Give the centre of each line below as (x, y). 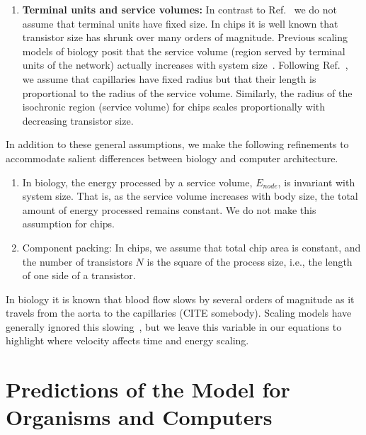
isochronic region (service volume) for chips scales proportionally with (174, 107)
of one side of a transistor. (79, 275)
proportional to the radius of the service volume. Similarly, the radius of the (187, 92)
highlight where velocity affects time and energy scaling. (127, 340)
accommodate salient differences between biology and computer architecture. (172, 158)
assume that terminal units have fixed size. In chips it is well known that (180, 23)
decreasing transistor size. (78, 120)
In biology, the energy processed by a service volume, (137, 182)
